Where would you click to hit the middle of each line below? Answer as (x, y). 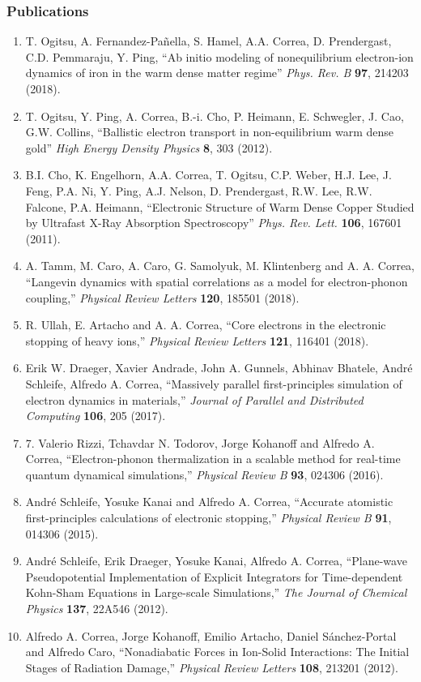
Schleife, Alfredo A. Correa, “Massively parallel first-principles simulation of (214, 383)
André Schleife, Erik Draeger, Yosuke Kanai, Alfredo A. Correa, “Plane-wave (216, 561)
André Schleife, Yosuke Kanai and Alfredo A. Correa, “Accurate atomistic (209, 502)
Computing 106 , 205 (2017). (96, 416)
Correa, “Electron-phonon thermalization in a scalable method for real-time (213, 459)
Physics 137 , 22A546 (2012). (97, 609)
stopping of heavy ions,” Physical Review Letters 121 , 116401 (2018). (197, 340)
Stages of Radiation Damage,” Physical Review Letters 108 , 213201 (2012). (212, 667)
